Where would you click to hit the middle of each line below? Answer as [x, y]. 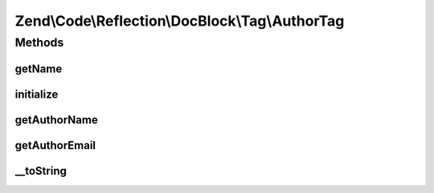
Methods [39, 42]
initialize [37, 94]
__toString [41, 171]
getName [39, 68]
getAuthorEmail [55, 145]
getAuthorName [56, 120]
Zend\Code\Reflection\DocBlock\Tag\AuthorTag [180, 21]
